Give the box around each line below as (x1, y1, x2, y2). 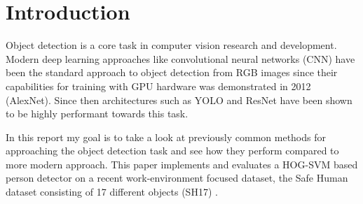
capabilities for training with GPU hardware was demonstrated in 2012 (6, 78, 311, 93)
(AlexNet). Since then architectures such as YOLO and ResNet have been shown (6, 92, 352, 107)
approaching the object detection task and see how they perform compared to (6, 143, 339, 158)
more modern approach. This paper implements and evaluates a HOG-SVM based (6, 156, 358, 171)
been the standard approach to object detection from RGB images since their (6, 65, 338, 80)
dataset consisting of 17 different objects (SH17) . (6, 184, 218, 199)
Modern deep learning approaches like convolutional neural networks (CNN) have (6, 51, 355, 66)
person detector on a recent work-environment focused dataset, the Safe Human (6, 170, 348, 185)
